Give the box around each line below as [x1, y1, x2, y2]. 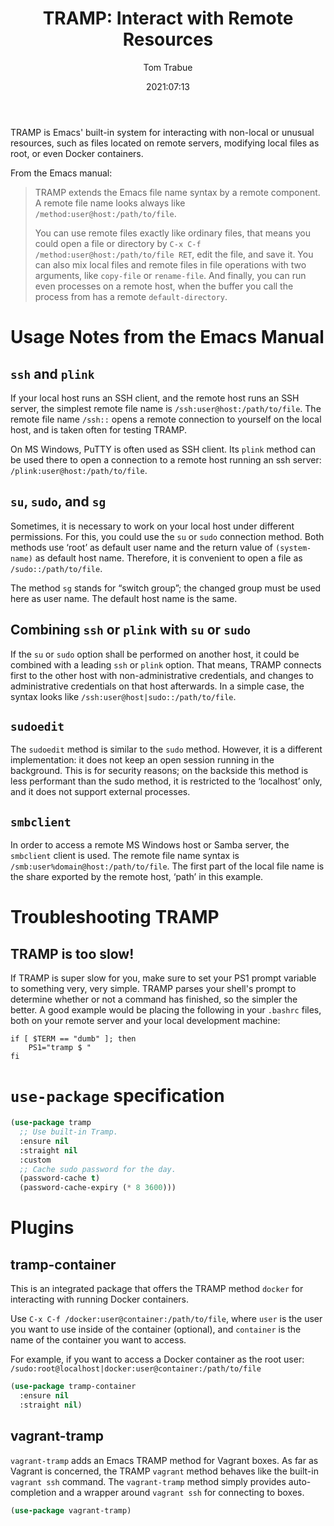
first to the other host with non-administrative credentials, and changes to [10, 669, 314, 681]
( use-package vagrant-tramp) [10, 1505, 132, 1516]
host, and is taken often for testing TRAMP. [10, 423, 188, 436]
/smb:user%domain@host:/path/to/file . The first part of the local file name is [10, 860, 325, 872]
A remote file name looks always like [34, 197, 186, 209]
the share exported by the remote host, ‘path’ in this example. [10, 871, 264, 883]
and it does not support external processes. [10, 786, 191, 798]
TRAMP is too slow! [10, 945, 135, 962]
